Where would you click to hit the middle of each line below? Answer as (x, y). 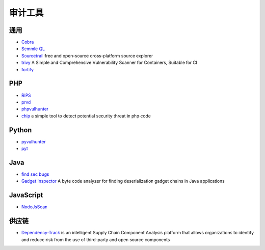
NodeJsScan (34, 207)
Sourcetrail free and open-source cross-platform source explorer (87, 56)
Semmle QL (33, 49)
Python (20, 130)
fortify (27, 69)
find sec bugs (35, 174)
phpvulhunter (35, 109)
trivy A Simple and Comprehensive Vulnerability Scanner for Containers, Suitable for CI (109, 63)
